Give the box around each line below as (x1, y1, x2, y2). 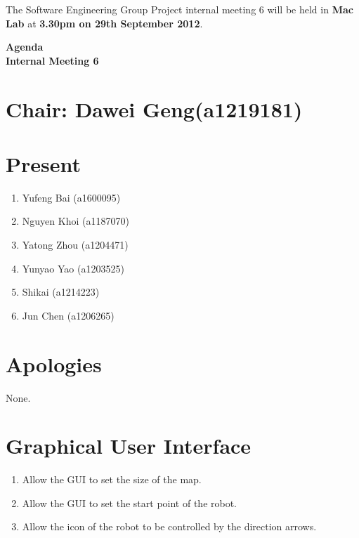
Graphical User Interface (6, 431, 252, 460)
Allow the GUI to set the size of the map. (22, 472, 202, 487)
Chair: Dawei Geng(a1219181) (6, 94, 303, 123)
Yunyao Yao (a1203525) (22, 261, 124, 275)
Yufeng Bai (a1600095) (22, 190, 121, 204)
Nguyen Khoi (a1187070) (22, 214, 129, 228)
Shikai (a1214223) (22, 284, 100, 299)
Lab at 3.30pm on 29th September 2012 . (6, 15, 203, 30)
